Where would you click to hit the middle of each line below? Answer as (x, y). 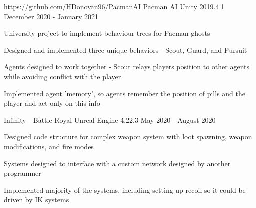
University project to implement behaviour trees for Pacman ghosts (107, 33)
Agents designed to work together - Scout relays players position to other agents (127, 67)
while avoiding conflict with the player (63, 76)
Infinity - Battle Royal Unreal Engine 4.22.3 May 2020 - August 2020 (110, 120)
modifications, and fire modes (49, 146)
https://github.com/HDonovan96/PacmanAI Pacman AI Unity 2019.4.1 (114, 6)
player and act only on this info (52, 103)
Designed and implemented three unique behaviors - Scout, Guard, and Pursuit (126, 50)
